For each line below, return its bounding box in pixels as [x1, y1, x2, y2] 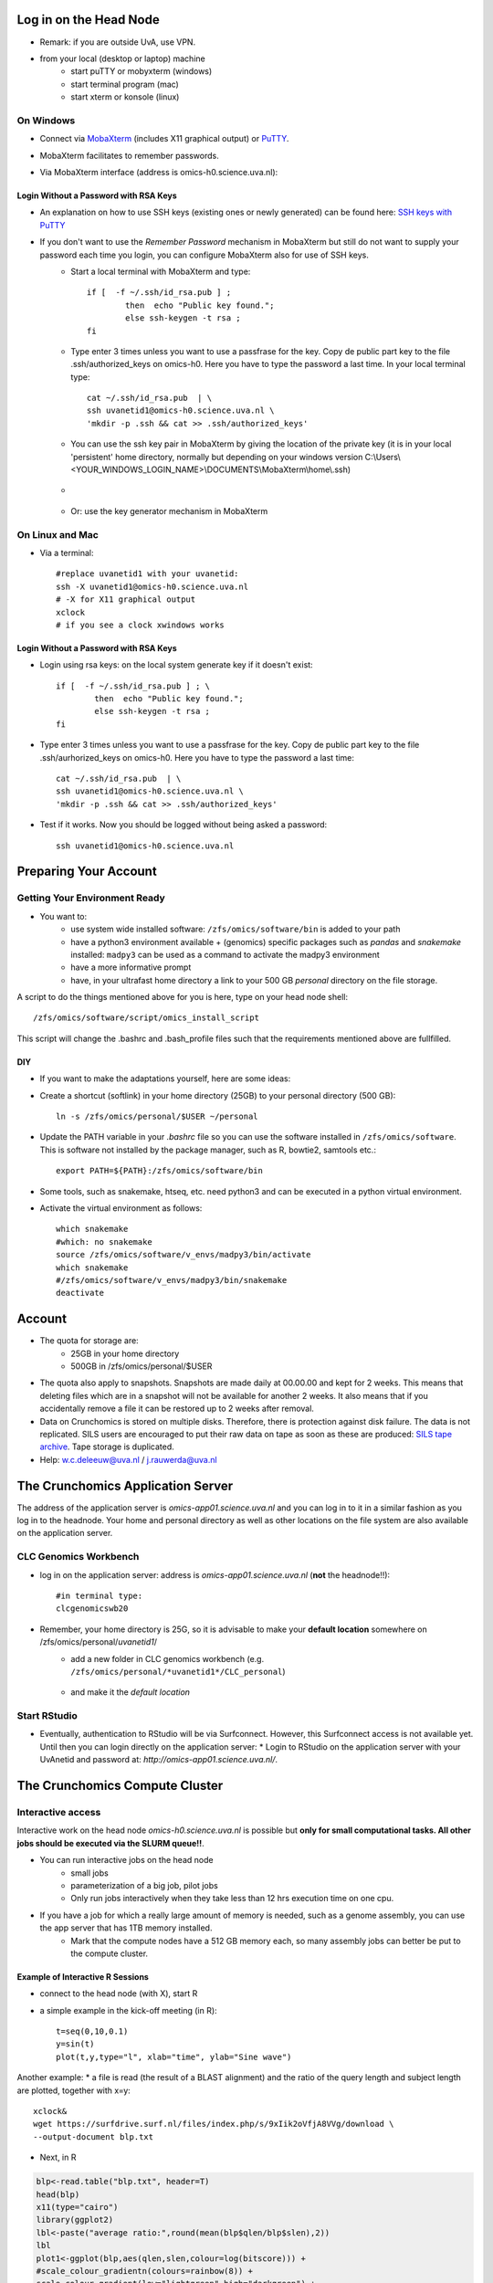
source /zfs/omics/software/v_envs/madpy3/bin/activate [56, 1249, 311, 1260]
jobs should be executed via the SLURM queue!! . [16, 1837, 205, 1848]
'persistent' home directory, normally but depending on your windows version [70, 451, 363, 462]
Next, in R [39, 2151, 77, 2163]
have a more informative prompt [70, 962, 192, 973]
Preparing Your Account [16, 864, 157, 879]
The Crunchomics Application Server [16, 1478, 234, 1493]
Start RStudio [16, 1710, 78, 1722]
